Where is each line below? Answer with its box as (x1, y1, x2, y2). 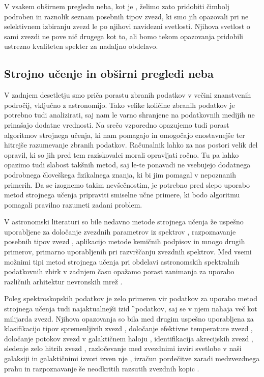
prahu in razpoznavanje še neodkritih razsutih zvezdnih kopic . (4, 363, 199, 373)
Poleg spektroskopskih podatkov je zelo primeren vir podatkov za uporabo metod (4, 293, 258, 304)
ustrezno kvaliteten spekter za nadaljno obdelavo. (4, 41, 158, 51)
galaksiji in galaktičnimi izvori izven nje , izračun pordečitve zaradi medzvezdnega (4, 353, 260, 364)
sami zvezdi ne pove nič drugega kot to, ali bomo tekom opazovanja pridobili (4, 31, 243, 41)
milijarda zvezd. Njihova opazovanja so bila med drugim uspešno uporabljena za (4, 313, 254, 324)
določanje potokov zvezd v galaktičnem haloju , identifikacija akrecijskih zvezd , (4, 333, 253, 343)
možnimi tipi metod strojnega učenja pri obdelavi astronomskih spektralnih (4, 256, 240, 267)
